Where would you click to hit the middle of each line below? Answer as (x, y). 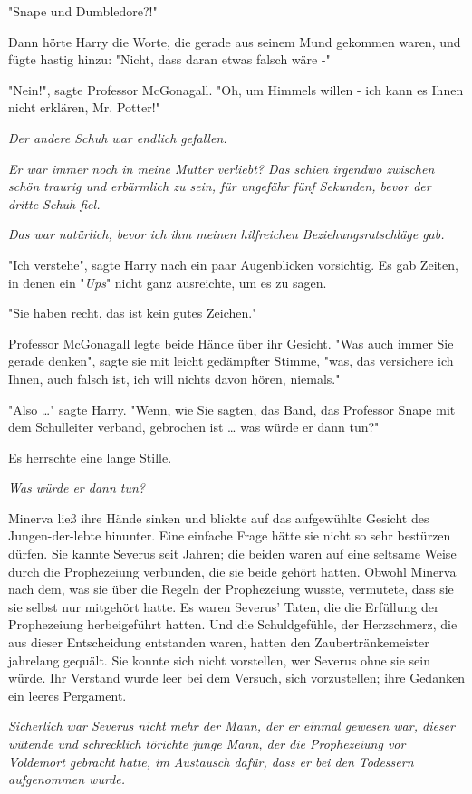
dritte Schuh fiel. (54, 203)
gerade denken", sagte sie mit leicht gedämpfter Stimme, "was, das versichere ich (231, 361)
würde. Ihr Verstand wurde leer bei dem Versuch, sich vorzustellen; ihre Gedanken (236, 678)
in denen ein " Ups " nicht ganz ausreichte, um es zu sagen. (168, 282)
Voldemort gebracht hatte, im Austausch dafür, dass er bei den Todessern (211, 761)
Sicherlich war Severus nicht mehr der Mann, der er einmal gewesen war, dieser (231, 726)
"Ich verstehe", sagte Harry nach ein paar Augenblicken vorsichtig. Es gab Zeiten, (233, 264)
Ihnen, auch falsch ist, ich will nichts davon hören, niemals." (174, 378)
